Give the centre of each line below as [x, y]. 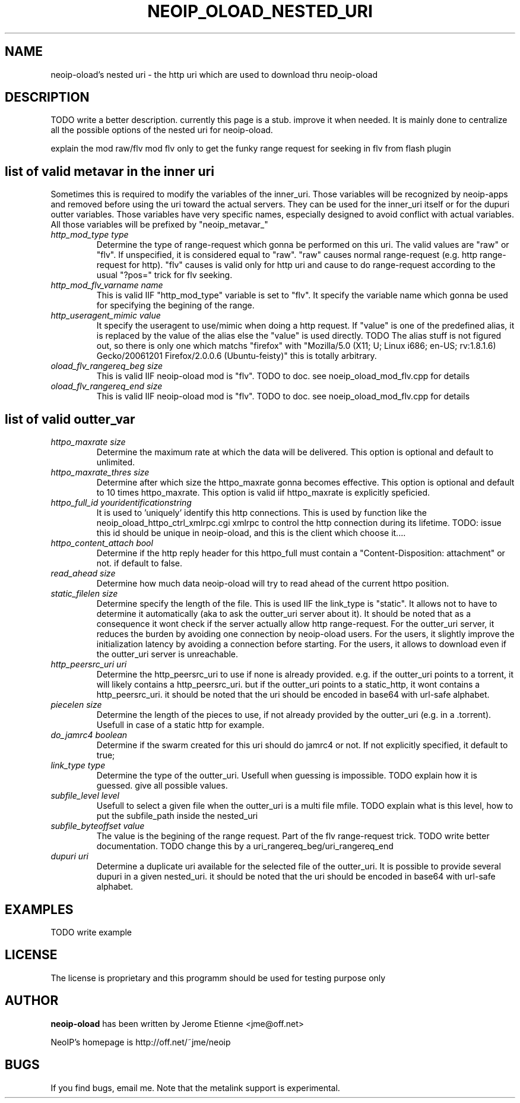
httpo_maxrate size [88, 442]
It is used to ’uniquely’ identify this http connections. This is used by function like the [261, 513]
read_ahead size [83, 573]
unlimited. [115, 462]
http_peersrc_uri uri [89, 664]
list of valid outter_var [70, 419]
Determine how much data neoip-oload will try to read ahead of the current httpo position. [273, 584]
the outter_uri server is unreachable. [167, 654]
